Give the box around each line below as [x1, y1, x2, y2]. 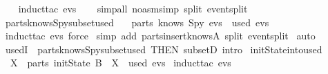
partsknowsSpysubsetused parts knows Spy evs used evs [5, 15, 269, 29]
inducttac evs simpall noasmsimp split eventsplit [18, 1, 248, 15]
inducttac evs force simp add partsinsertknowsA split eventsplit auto [5, 28, 316, 43]
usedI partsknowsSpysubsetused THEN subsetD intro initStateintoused [5, 41, 322, 56]
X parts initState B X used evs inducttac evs [10, 55, 231, 70]
